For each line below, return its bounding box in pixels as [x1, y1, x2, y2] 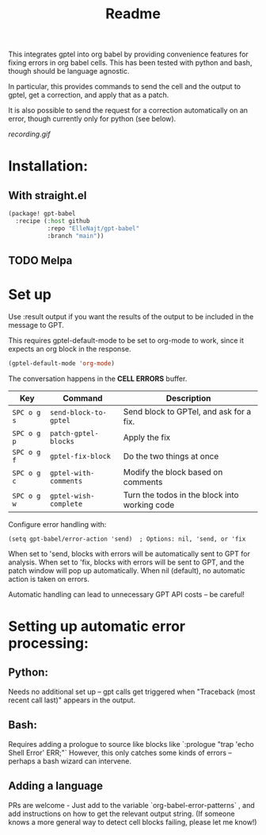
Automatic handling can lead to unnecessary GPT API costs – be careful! [8, 589, 245, 599]
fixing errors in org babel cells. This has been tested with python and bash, [8, 58, 253, 67]
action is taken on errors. [8, 574, 89, 583]
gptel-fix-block [50, 452, 111, 460]
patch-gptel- [50, 429, 99, 437]
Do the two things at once [123, 450, 219, 461]
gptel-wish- [50, 491, 95, 500]
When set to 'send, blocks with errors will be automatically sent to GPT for [8, 548, 251, 558]
